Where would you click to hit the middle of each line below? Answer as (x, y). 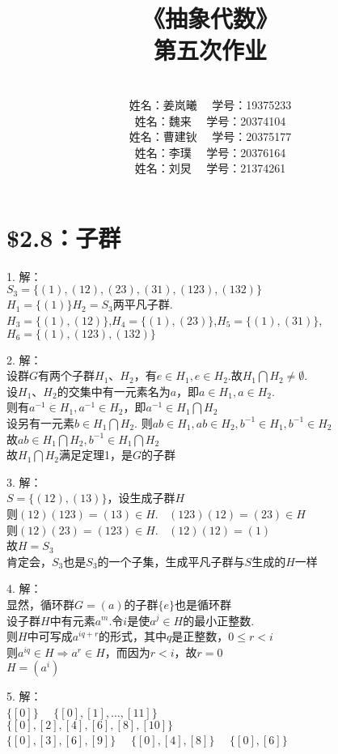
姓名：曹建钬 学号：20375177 (210, 136)
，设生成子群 (141, 498)
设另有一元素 (40, 422)
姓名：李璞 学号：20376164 (210, 152)
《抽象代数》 (210, 18)
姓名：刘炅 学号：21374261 (210, 168)
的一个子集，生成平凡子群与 (171, 561)
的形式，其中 (133, 636)
